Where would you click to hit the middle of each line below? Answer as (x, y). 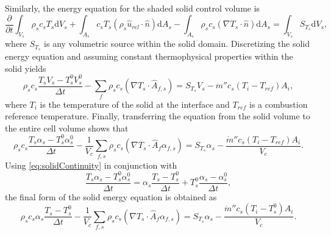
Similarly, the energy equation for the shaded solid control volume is (133, 8)
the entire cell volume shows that (67, 128)
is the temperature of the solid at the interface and (135, 104)
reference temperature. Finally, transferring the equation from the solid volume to (158, 116)
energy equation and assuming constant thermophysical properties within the (149, 56)
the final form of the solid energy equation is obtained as (111, 196)
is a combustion (278, 104)
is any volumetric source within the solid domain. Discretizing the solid (177, 44)
